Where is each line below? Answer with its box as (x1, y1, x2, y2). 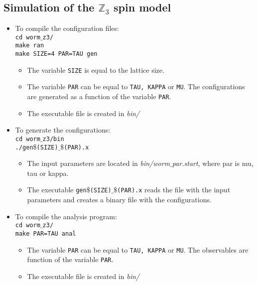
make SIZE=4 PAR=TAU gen (15, 50, 98, 58)
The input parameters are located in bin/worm (27, 158, 170, 168)
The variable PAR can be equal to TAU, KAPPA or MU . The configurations (27, 81, 245, 92)
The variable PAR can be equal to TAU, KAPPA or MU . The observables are (27, 244, 249, 255)
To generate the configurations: (15, 125, 111, 135)
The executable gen (27, 184, 87, 195)
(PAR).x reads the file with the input (117, 184, 231, 195)
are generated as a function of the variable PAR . (27, 91, 171, 102)
